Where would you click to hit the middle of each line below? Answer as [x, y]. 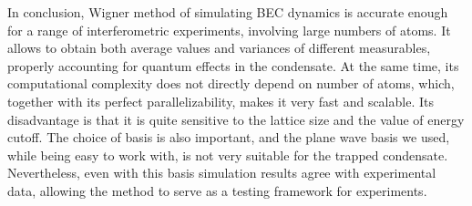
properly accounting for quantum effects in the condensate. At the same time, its [233, 65]
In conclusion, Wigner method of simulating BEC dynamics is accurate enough [228, 12]
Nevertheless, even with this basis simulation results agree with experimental [222, 173]
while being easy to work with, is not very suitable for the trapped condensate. [228, 154]
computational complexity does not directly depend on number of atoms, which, [231, 83]
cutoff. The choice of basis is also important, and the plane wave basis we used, [229, 137]
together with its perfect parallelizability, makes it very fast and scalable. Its [221, 101]
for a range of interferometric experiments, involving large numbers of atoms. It [229, 30]
